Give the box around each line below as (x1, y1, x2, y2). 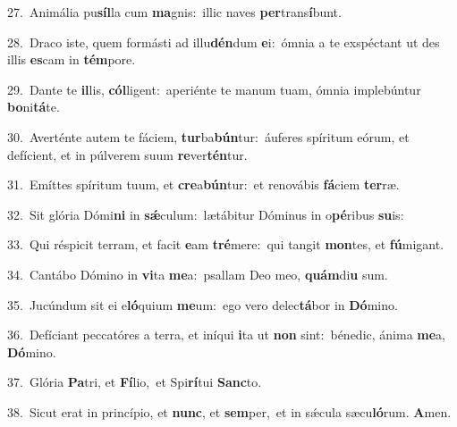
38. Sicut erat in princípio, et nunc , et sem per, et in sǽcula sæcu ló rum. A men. (7, 402, 452, 421)
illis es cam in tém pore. (7, 50, 136, 69)
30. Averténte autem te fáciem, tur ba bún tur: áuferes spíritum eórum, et (7, 127, 410, 146)
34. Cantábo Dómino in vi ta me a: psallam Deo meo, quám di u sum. (7, 264, 388, 283)
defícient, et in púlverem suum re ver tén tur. (7, 145, 248, 163)
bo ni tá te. (7, 97, 60, 116)
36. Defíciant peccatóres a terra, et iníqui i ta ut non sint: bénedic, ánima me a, (7, 325, 445, 344)
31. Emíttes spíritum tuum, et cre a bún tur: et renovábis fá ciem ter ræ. (7, 175, 400, 194)
